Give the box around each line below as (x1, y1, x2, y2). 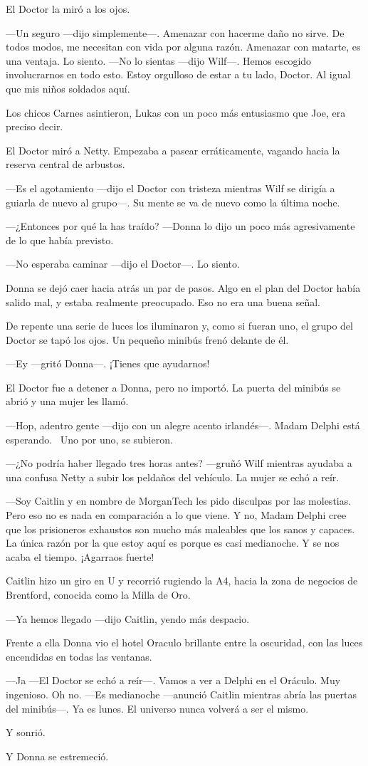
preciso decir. (6, 119, 63, 134)
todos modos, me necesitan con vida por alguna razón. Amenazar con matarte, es (6, 39, 361, 54)
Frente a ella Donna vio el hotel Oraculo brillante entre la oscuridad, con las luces (6, 635, 363, 650)
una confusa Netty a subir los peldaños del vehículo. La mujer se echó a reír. (6, 469, 340, 484)
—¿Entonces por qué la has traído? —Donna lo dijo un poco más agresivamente (6, 219, 355, 234)
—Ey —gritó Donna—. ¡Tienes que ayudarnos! (6, 356, 210, 371)
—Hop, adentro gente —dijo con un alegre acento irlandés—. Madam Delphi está (6, 418, 360, 433)
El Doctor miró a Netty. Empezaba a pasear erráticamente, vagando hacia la (6, 142, 340, 157)
